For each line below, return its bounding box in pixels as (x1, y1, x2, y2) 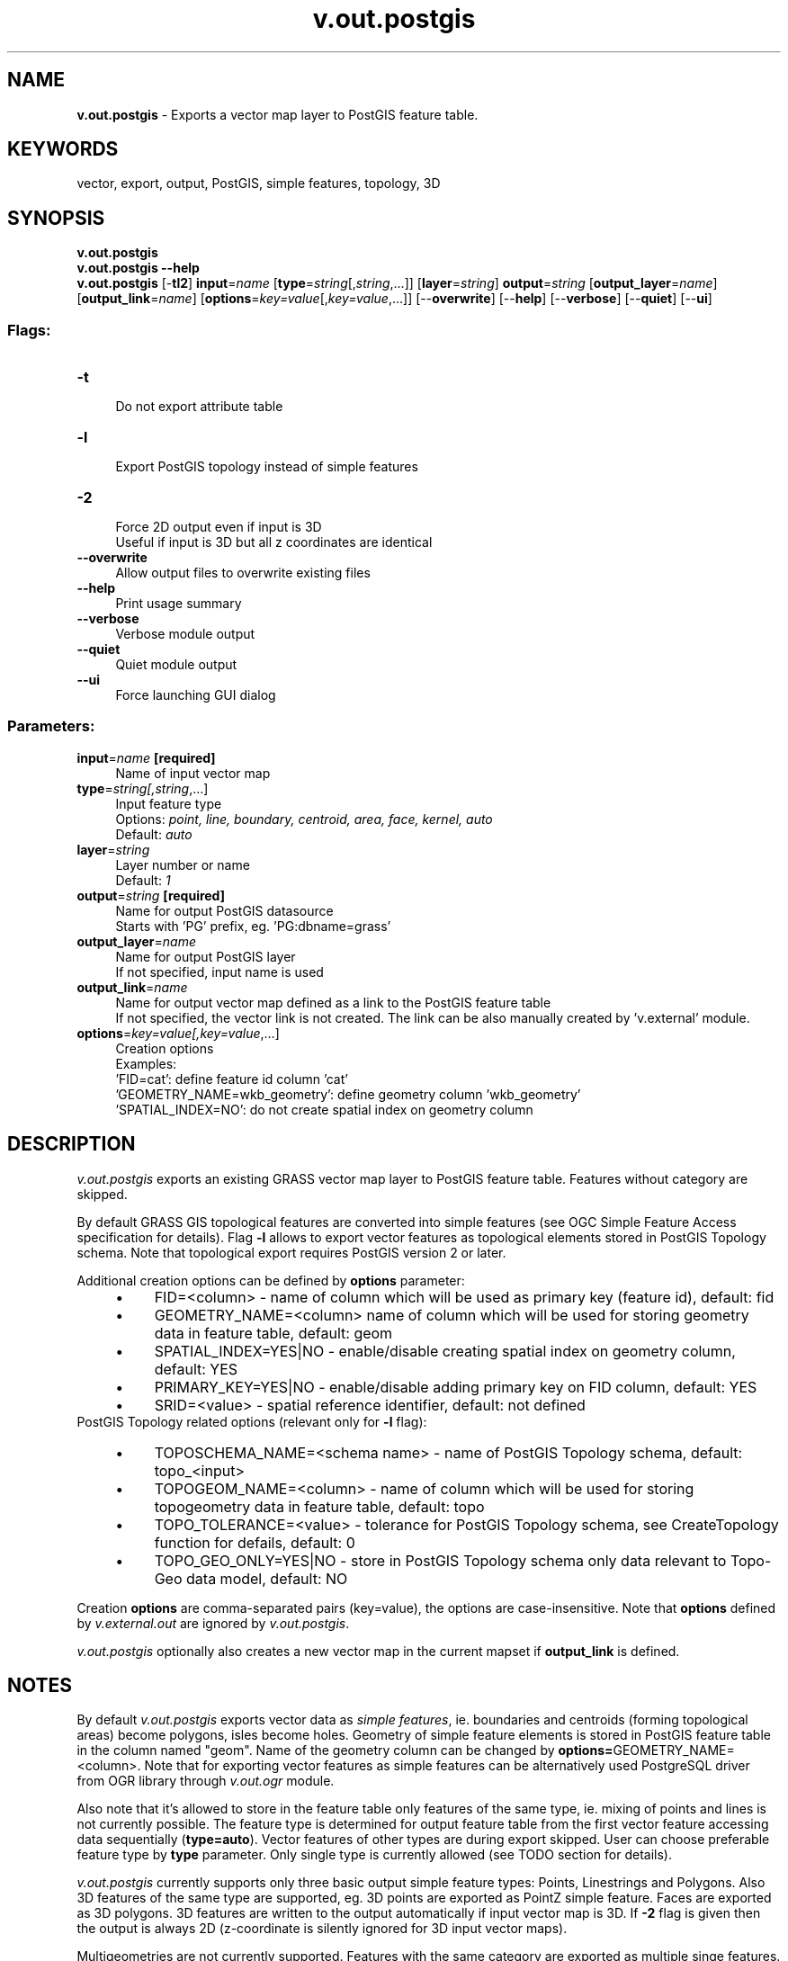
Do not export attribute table (115, 398, 283, 415)
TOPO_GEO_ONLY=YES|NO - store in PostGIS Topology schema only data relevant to (154, 1551, 727, 1570)
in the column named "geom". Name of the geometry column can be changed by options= (76, 1742, 613, 1759)
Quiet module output (115, 657, 237, 673)
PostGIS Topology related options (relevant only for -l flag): (76, 1413, 427, 1429)
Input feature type (115, 795, 222, 811)
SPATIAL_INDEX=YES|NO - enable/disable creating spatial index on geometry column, (154, 1341, 736, 1360)
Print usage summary (115, 595, 242, 612)
